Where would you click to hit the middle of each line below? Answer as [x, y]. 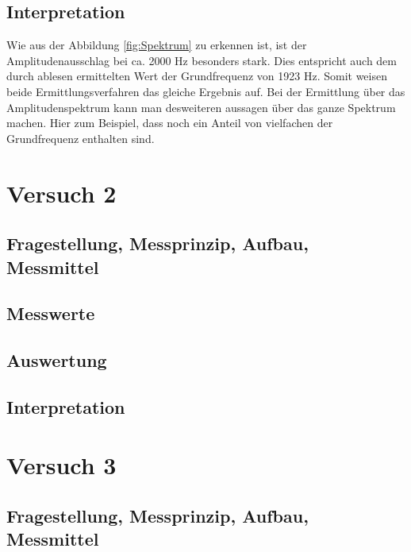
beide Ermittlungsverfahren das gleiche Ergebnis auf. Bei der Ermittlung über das [206, 91]
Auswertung [57, 360]
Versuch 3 [61, 465]
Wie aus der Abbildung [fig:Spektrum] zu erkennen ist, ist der [157, 45]
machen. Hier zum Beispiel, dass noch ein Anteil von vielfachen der [170, 123]
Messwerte [51, 313]
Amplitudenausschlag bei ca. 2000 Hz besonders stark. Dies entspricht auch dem [202, 60]
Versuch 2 [61, 193]
